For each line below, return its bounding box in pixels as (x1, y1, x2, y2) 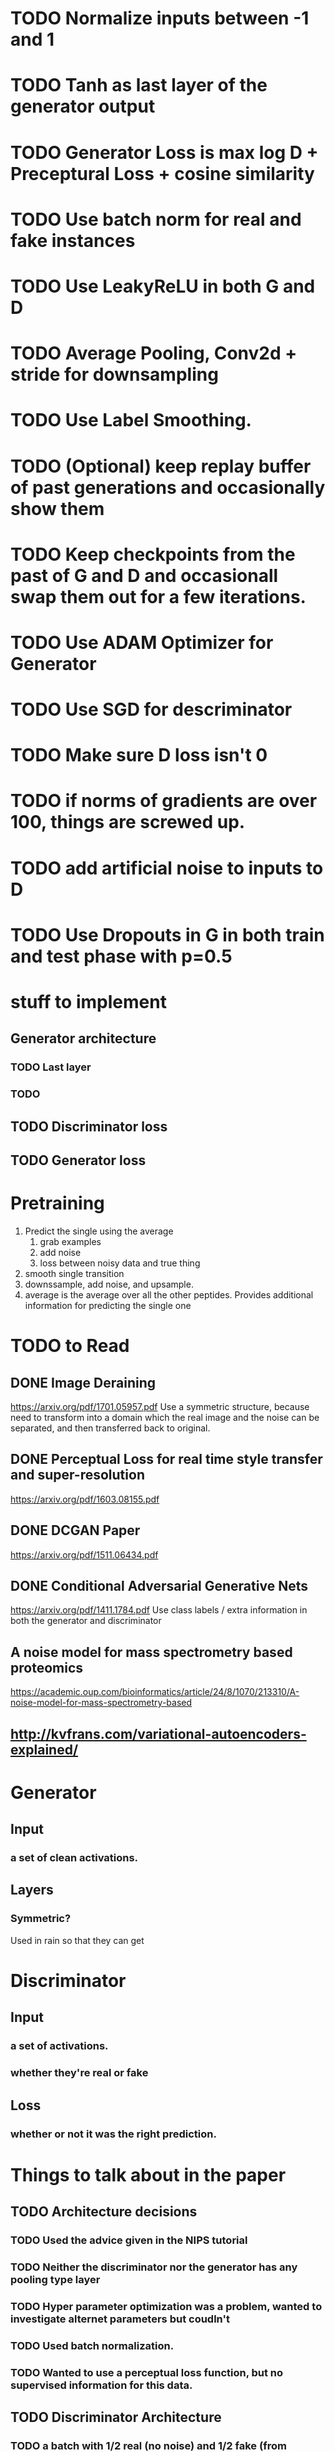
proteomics (10, 1659, 84, 1676)
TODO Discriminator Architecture (10, 2409, 222, 2426)
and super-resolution (10, 1467, 145, 1484)
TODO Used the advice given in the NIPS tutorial (10, 2233, 248, 2247)
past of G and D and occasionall (10, 564, 279, 587)
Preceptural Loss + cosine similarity (10, 162, 315, 185)
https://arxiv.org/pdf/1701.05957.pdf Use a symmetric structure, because (10, 1400, 310, 1412)
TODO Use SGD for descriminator (10, 698, 293, 721)
